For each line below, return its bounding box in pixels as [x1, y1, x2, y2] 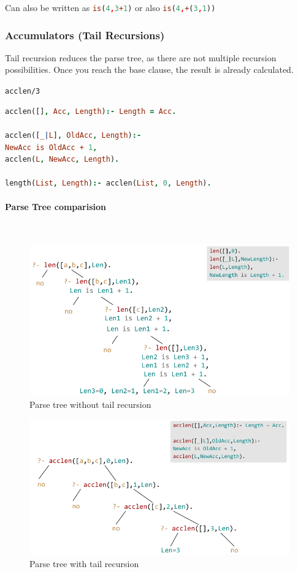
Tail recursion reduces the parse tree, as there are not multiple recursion [5, 51, 277, 64]
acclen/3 [5, 87, 40, 96]
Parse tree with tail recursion [29, 557, 139, 570]
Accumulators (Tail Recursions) [5, 27, 165, 42]
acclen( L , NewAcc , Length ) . [5, 155, 120, 164]
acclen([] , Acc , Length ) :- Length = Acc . [5, 107, 177, 116]
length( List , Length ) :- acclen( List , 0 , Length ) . [5, 179, 212, 188]
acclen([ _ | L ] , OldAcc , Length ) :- [5, 130, 142, 140]
